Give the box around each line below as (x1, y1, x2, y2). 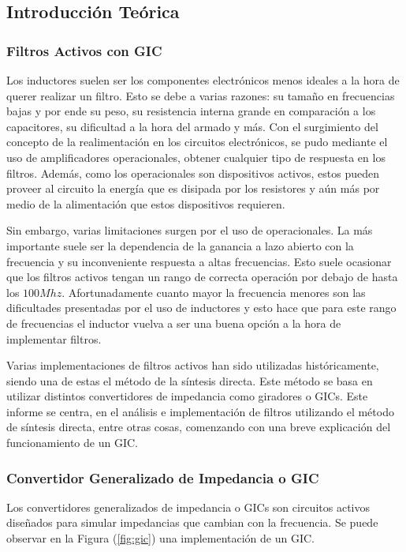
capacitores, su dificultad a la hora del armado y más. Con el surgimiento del (6, 118, 378, 134)
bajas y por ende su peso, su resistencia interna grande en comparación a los (6, 103, 376, 119)
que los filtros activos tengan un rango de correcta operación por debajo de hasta (6, 268, 398, 285)
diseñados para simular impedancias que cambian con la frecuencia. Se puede (6, 514, 378, 531)
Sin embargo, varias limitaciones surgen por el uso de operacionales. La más (6, 222, 373, 238)
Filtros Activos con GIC (6, 40, 162, 60)
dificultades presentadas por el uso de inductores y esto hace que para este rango (6, 299, 397, 316)
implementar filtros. (6, 330, 102, 347)
